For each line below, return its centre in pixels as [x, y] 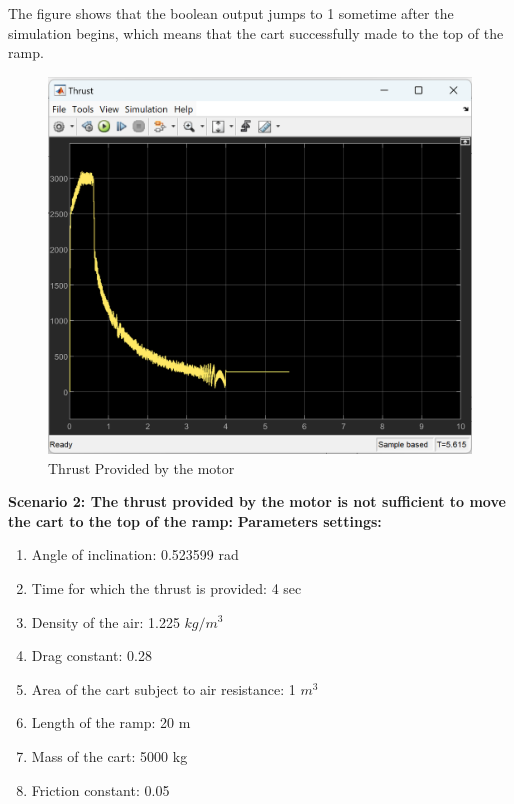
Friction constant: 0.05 [100, 789]
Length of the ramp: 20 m [111, 722]
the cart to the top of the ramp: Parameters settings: [195, 520]
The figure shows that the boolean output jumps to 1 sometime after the [231, 13]
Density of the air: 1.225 [105, 621]
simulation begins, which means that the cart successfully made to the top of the [256, 32]
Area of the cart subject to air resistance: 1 [163, 688]
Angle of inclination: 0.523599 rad [135, 554]
